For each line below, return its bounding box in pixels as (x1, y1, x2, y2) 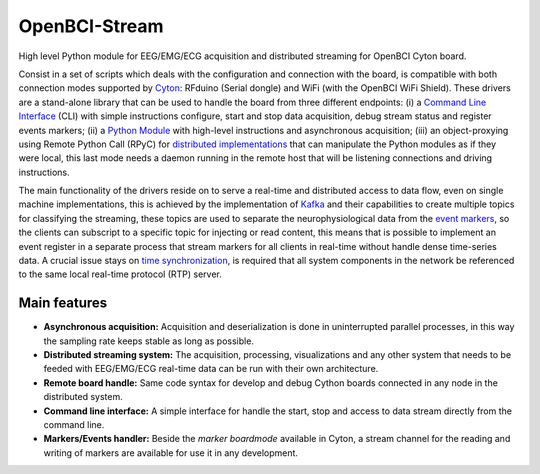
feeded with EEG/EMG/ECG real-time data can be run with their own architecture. (43, 363, 379, 375)
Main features (18, 295, 108, 312)
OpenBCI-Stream (18, 15, 164, 37)
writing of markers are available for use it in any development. (43, 446, 299, 459)
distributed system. (43, 391, 124, 403)
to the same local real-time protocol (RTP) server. (18, 268, 222, 280)
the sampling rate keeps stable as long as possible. (43, 335, 255, 347)
